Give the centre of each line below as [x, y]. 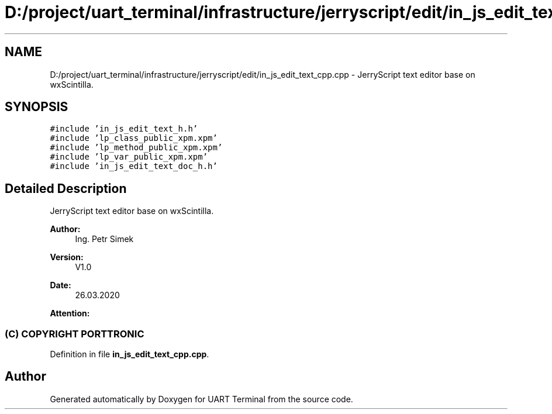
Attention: [70, 313]
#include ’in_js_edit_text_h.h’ [124, 129]
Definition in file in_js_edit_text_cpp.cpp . [130, 354]
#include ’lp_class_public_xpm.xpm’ [134, 138]
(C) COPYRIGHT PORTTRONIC [75, 334]
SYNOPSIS [37, 107]
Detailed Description [66, 188]
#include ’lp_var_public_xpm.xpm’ [129, 157]
